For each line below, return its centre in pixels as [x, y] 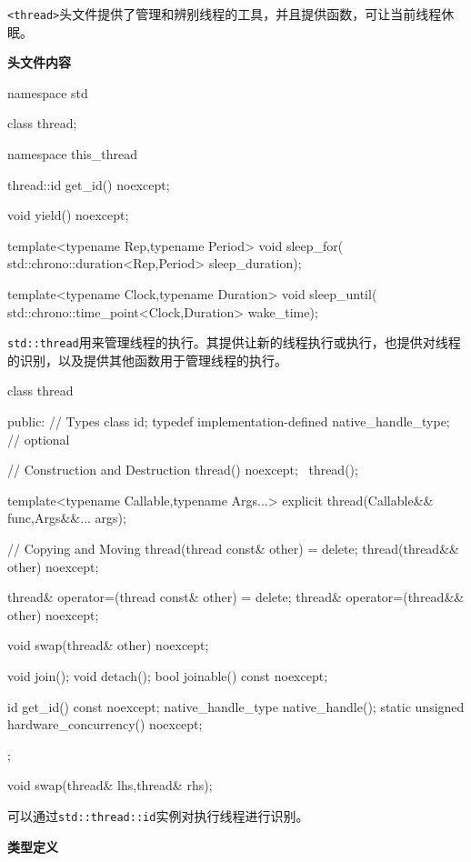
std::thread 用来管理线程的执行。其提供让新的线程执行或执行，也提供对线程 [234, 342]
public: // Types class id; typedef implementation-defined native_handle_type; [229, 421]
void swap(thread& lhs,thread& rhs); [110, 785]
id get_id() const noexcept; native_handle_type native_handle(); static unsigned [236, 706]
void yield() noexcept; [68, 215]
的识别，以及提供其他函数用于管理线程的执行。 [147, 360]
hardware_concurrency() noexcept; [105, 724]
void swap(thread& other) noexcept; [108, 645]
